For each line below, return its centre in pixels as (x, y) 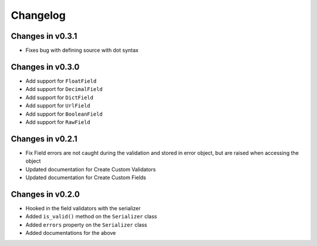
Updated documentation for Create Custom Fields (86, 177)
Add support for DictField (60, 97)
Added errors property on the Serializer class (86, 225)
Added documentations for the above (71, 233)
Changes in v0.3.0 (45, 67)
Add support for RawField (58, 122)
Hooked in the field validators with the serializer (83, 208)
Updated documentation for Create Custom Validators (91, 169)
